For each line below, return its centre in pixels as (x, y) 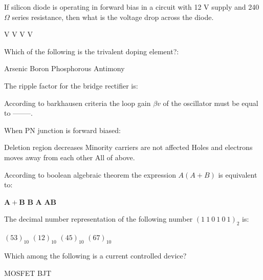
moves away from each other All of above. (70, 157)
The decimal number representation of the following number (98, 219)
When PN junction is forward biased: (62, 130)
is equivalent (238, 174)
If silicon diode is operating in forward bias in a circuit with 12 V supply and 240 (132, 7)
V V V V (18, 34)
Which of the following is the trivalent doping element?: (92, 51)
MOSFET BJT (28, 273)
